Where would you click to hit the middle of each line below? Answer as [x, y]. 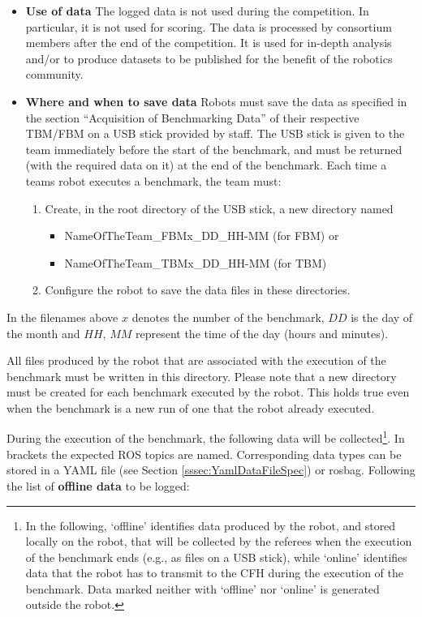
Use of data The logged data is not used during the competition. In [197, 11]
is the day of [382, 317]
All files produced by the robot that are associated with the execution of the [196, 360]
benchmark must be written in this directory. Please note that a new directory [202, 376]
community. [54, 74]
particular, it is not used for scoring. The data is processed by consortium [209, 26]
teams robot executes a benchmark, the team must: [153, 180]
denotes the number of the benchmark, [228, 317]
